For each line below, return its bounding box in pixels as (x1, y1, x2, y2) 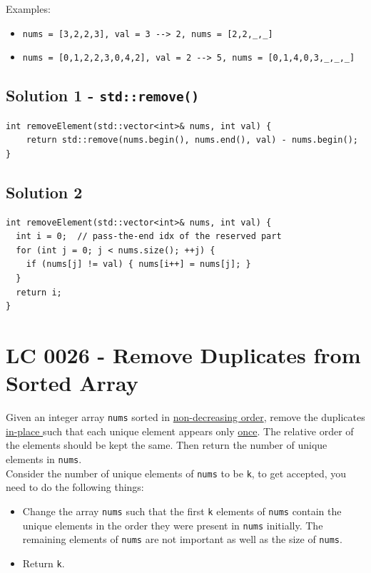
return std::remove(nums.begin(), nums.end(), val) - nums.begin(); (26, 135, 358, 146)
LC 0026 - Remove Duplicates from (6, 340, 361, 370)
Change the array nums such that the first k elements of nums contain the (22, 503, 342, 518)
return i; (16, 287, 62, 298)
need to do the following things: (6, 480, 144, 495)
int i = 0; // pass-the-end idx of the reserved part (16, 231, 282, 242)
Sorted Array (6, 368, 138, 397)
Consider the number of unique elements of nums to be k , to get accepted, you (6, 465, 347, 480)
